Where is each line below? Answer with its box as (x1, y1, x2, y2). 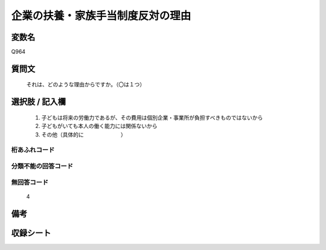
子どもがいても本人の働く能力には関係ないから (41, 123, 158, 130)
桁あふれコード (11, 146, 55, 154)
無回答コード (11, 178, 49, 187)
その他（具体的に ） (41, 130, 126, 138)
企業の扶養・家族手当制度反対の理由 (11, 9, 191, 22)
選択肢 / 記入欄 (11, 97, 66, 107)
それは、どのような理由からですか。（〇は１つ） (26, 81, 145, 88)
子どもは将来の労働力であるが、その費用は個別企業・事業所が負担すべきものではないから (41, 114, 263, 121)
